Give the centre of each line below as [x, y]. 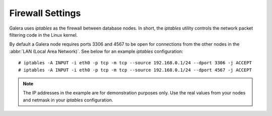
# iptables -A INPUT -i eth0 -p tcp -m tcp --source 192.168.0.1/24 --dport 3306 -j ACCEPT [135, 63]
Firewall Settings [45, 13]
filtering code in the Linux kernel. [44, 35]
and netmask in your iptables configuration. [68, 100]
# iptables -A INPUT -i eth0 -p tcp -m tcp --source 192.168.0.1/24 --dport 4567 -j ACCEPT [135, 70]
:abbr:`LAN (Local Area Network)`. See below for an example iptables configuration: [96, 51]
